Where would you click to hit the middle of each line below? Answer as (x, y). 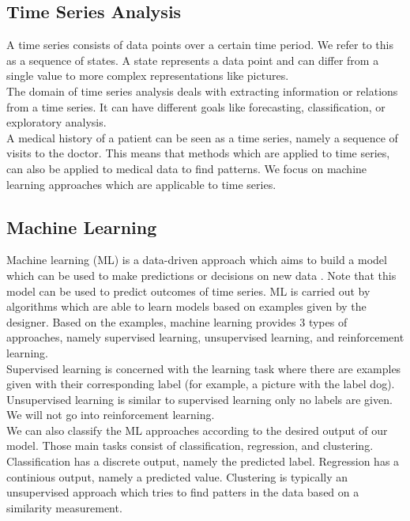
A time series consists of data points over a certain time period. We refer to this (200, 45)
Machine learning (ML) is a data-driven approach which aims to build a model (197, 260)
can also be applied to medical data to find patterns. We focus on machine (187, 168)
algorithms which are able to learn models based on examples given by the (186, 306)
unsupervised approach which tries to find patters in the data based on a (183, 492)
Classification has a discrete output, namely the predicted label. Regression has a (203, 461)
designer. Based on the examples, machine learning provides (151, 321)
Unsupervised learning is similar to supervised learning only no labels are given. (199, 399)
